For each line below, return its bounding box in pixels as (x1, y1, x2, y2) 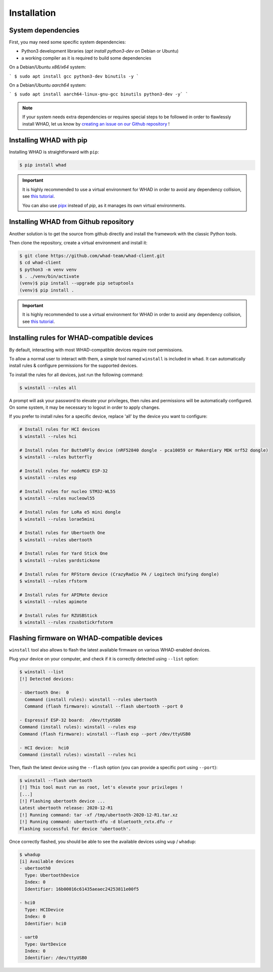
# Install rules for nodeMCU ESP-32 (19, 468, 108, 474)
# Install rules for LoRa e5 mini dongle (19, 510, 121, 515)
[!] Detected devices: (19, 676, 74, 681)
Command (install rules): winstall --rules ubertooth (25, 697, 157, 702)
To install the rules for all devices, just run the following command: (9, 372, 144, 378)
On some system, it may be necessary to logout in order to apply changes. (9, 404, 160, 411)
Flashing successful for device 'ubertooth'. (19, 826, 131, 832)
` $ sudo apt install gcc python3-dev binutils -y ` (9, 73, 139, 79)
